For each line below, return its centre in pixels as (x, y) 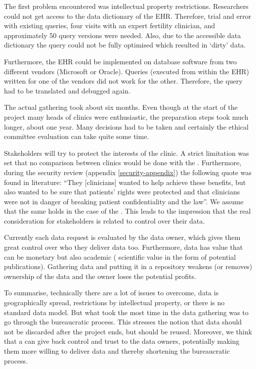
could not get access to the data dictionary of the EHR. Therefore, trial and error (128, 16)
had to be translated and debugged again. (67, 90)
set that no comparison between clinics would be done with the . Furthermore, (123, 162)
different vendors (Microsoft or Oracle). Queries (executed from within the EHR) (127, 71)
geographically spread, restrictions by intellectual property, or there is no (114, 302)
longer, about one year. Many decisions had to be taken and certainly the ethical (126, 126)
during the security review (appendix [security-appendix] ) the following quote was (128, 172)
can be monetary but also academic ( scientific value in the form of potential (120, 256)
